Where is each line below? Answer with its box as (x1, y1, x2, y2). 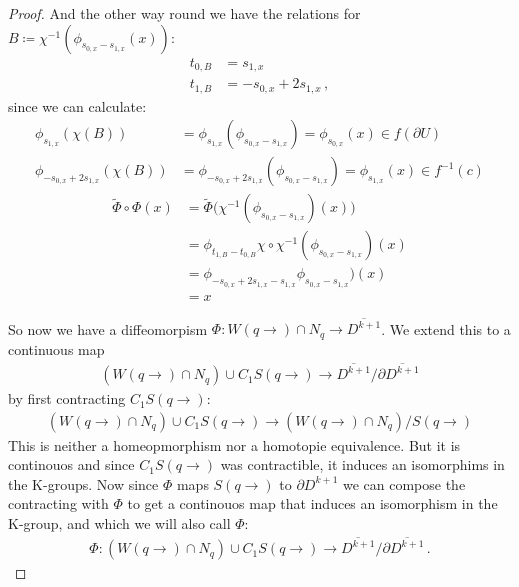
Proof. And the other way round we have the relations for (8, 3, 361, 23)
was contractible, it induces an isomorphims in (220, 454, 505, 475)
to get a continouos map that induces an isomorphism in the (127, 493, 498, 514)
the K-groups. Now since (8, 473, 159, 494)
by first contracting (8, 388, 126, 409)
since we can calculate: (8, 95, 147, 116)
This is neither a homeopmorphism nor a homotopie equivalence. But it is (8, 434, 461, 455)
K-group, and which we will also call (8, 513, 231, 534)
